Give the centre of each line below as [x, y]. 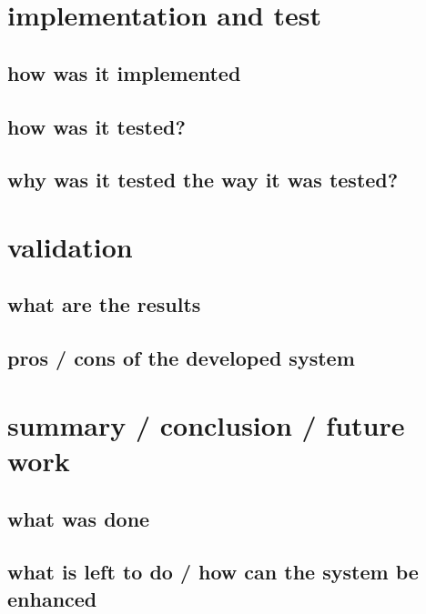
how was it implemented [124, 72]
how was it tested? [96, 126]
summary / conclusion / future [206, 424]
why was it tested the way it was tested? [203, 180]
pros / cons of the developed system [181, 358]
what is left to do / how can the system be [213, 572]
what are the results [104, 304]
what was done [79, 518]
